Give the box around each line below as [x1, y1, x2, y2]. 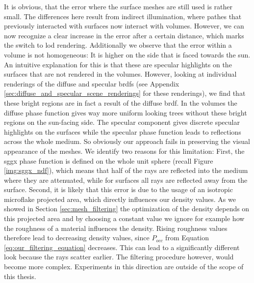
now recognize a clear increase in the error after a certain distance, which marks [4, 30, 244, 40]
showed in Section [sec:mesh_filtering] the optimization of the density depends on [4, 203, 250, 214]
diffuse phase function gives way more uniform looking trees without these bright [4, 107, 247, 117]
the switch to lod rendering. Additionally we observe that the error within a [4, 40, 232, 50]
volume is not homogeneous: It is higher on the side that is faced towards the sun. [4, 49, 251, 59]
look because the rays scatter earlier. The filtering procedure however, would [4, 252, 234, 262]
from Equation [165, 232, 209, 243]
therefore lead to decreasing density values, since [4, 232, 150, 243]
